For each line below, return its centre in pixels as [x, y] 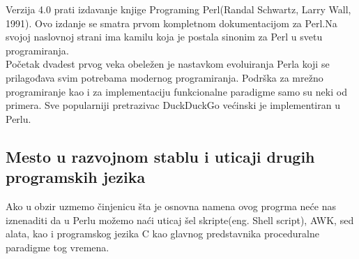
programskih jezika [76, 177]
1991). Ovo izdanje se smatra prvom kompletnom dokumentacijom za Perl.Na [171, 23]
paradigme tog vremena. [58, 247]
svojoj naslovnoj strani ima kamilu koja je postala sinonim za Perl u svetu [164, 37]
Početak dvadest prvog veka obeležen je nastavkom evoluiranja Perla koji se [168, 64]
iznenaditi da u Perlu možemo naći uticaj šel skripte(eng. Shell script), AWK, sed [180, 220]
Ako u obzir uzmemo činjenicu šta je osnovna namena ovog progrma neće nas [171, 206]
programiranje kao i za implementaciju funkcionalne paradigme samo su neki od [176, 91]
